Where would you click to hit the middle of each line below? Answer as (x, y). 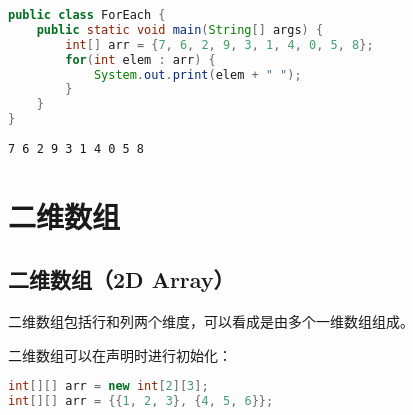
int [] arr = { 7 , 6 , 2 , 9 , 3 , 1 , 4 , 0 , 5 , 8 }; (219, 44)
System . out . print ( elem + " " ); (197, 74)
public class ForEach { (87, 15)
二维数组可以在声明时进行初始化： (120, 354)
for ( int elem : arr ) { (140, 59)
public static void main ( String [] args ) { (180, 29)
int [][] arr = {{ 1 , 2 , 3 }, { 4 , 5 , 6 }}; (141, 401)
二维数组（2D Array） (121, 279)
